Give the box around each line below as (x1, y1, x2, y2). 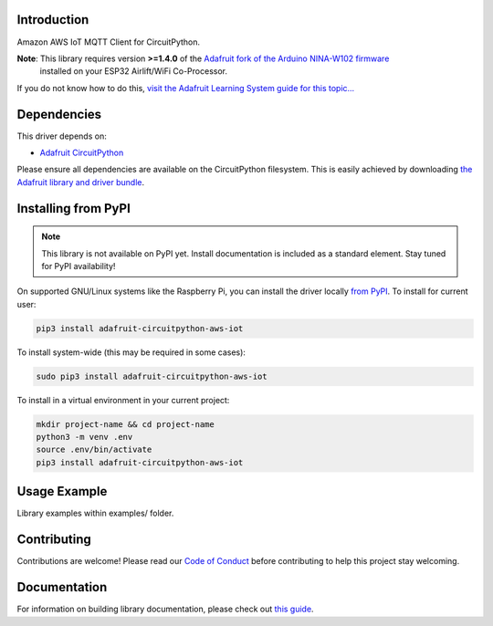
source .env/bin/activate (36, 444, 152, 455)
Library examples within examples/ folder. (16, 507, 174, 519)
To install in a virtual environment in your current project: (16, 394, 230, 405)
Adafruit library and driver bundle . (16, 176, 145, 187)
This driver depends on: (16, 130, 107, 141)
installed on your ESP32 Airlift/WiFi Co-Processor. (39, 66, 228, 77)
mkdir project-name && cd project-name (36, 419, 215, 429)
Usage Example (16, 484, 108, 499)
